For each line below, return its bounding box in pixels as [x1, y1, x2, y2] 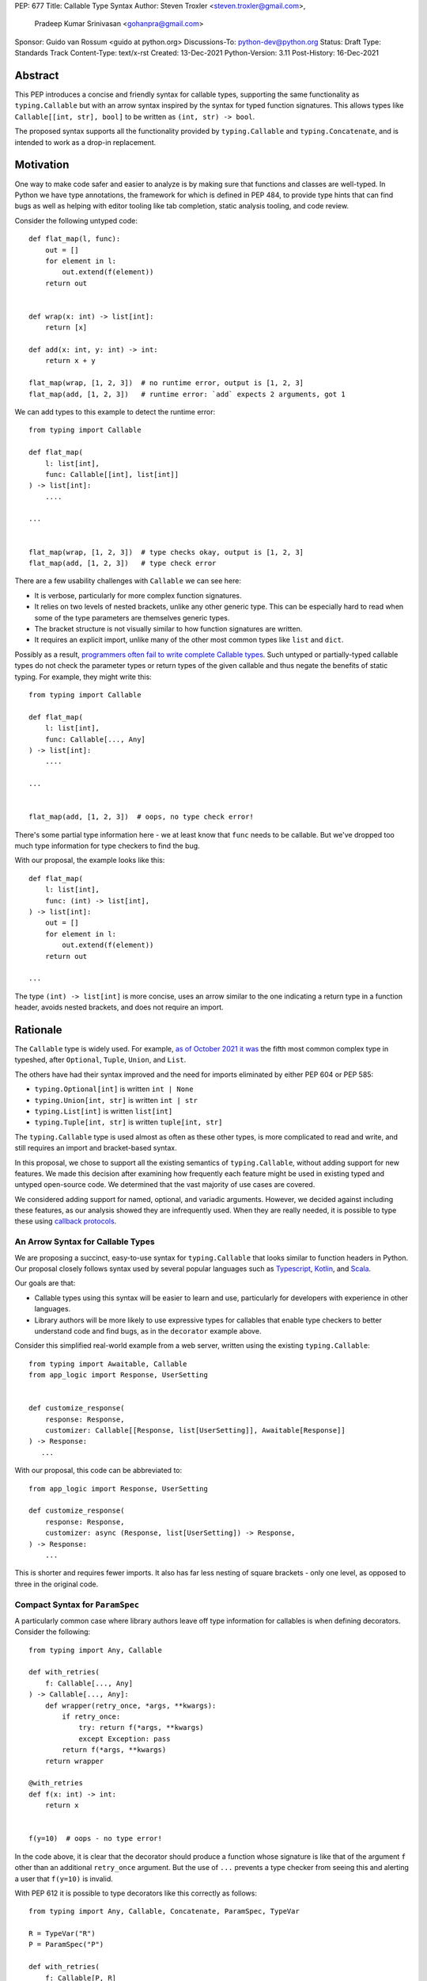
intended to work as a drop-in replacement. [14, 137, 157, 147]
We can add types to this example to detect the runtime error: [14, 407, 216, 416]
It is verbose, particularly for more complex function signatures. [34, 590, 242, 600]
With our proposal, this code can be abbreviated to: [14, 1466, 183, 1475]
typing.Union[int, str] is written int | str [34, 1095, 198, 1105]
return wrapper [44, 1756, 104, 1765]
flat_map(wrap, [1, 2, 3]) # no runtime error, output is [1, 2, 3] [28, 379, 304, 387]
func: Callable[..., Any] [44, 735, 146, 744]
